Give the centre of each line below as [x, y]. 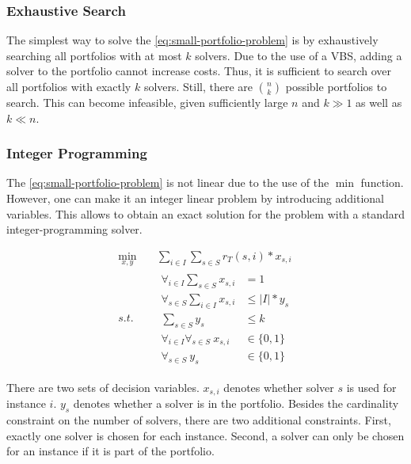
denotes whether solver [279, 387]
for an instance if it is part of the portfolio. [110, 451]
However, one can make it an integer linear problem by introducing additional [195, 198]
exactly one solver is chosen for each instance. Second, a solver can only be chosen [205, 435]
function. [382, 183]
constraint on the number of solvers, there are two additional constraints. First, [199, 420]
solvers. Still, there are [198, 86]
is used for [371, 387]
